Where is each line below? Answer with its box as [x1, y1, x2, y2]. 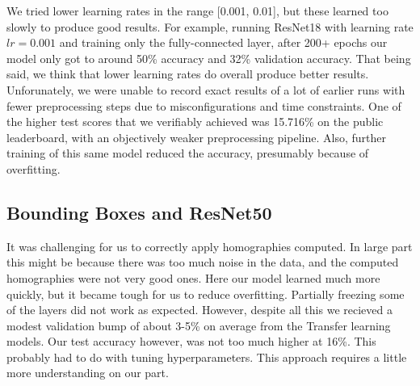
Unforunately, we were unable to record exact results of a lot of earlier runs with [6, 81, 405, 98]
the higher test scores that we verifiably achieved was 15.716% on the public [6, 113, 384, 130]
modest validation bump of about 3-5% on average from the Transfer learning [6, 317, 391, 334]
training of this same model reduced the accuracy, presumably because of [6, 145, 369, 162]
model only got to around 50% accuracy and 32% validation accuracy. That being [6, 49, 411, 66]
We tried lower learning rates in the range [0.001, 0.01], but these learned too [6, 2, 388, 19]
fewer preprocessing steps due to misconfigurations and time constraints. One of [6, 97, 401, 114]
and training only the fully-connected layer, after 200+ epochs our [59, 34, 388, 51]
